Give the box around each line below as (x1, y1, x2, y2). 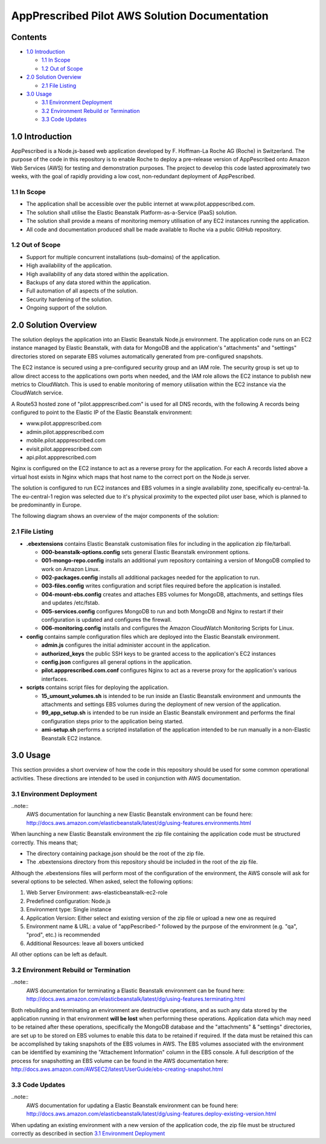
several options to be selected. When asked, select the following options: (11, 878, 193, 885)
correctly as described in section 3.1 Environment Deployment (11, 1129, 165, 1137)
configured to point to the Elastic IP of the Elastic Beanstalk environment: (11, 409, 193, 416)
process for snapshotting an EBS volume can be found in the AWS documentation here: (11, 1057, 229, 1064)
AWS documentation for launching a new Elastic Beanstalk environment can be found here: (26, 810, 253, 818)
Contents (11, 32, 47, 42)
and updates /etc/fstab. (41, 599, 100, 607)
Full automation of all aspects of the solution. (26, 287, 138, 294)
